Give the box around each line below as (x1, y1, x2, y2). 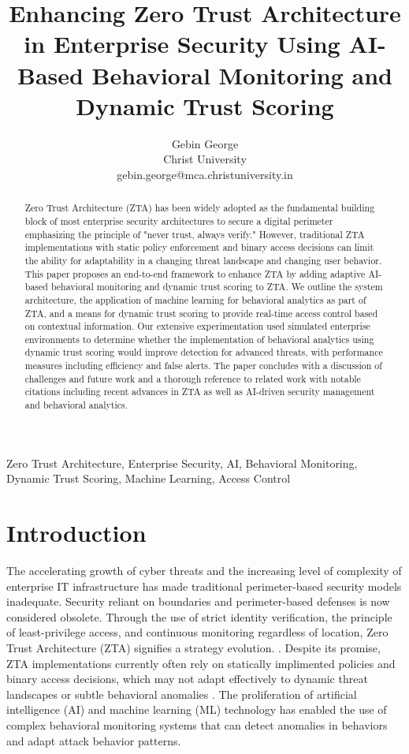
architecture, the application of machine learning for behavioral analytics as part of (24, 293, 366, 306)
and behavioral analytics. (24, 398, 128, 412)
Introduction (6, 517, 147, 549)
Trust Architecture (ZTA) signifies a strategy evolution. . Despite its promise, (6, 640, 381, 656)
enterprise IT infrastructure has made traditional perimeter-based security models (6, 577, 402, 594)
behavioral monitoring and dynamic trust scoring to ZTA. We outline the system (50, 280, 383, 293)
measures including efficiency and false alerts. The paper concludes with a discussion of (24, 359, 382, 372)
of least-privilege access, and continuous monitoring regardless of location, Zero (6, 624, 389, 640)
